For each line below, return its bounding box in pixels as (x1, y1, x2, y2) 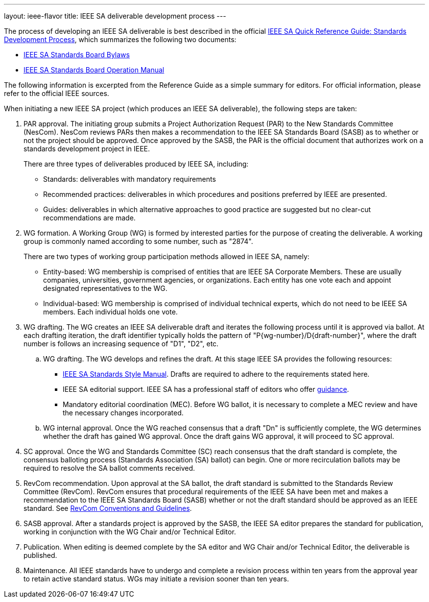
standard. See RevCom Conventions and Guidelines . (24, 504, 192, 512)
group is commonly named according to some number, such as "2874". (24, 237, 253, 245)
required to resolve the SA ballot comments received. (24, 464, 195, 472)
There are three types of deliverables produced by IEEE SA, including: (24, 160, 249, 168)
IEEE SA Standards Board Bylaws (24, 50, 130, 59)
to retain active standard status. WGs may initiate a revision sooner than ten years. (24, 575, 289, 583)
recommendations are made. (43, 214, 136, 222)
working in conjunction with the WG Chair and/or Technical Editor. (24, 528, 236, 536)
